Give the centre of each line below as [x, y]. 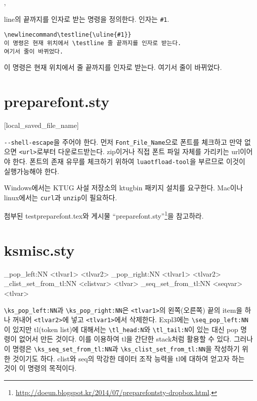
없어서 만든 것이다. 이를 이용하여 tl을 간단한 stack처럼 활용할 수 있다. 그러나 [136, 339]
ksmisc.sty [39, 250]
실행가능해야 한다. [32, 171]
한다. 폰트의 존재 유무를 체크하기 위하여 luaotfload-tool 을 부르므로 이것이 [129, 161]
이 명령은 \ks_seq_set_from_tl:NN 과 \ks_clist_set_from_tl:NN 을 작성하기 [122, 349]
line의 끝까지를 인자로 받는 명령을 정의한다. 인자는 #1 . [87, 19]
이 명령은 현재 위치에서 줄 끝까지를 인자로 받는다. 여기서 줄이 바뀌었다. [113, 67]
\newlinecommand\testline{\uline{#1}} [68, 35]
